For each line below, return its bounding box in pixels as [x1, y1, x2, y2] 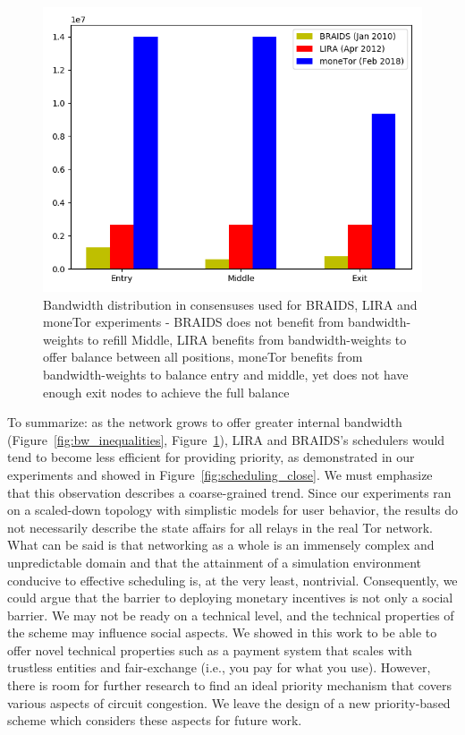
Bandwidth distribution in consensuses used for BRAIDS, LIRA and [43, 295, 418, 313]
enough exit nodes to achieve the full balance [43, 382, 290, 401]
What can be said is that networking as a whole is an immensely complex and [7, 535, 435, 554]
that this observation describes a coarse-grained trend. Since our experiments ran [7, 483, 452, 501]
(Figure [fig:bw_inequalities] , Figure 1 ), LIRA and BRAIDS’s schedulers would [7, 430, 445, 449]
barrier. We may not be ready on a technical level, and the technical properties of [7, 605, 454, 624]
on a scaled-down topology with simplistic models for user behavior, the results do [7, 500, 458, 519]
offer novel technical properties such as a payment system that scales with [7, 640, 412, 659]
